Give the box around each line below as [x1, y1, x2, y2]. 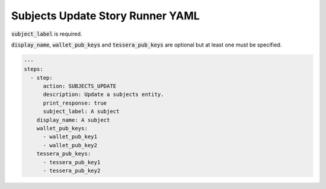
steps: [24, 66, 43, 72]
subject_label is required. [11, 30, 83, 37]
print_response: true [43, 100, 107, 106]
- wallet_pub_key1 [43, 133, 98, 140]
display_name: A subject [36, 117, 110, 123]
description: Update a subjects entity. [43, 91, 164, 98]
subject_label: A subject [43, 108, 120, 115]
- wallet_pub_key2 [43, 142, 98, 149]
